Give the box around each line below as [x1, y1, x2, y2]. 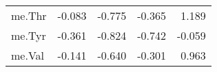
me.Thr [11, 8, 47, 23]
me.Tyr [11, 27, 46, 43]
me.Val [11, 47, 45, 63]
